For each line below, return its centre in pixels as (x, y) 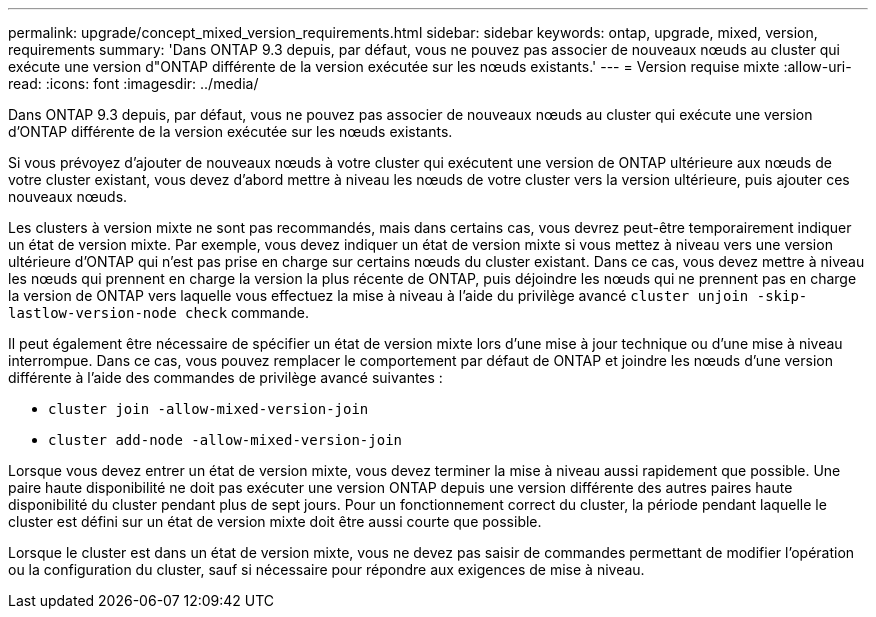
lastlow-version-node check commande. (158, 312)
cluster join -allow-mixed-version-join (208, 409)
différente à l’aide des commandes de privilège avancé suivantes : (225, 377)
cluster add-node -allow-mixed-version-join (225, 440)
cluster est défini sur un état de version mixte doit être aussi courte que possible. (275, 521)
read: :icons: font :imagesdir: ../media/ (133, 83)
